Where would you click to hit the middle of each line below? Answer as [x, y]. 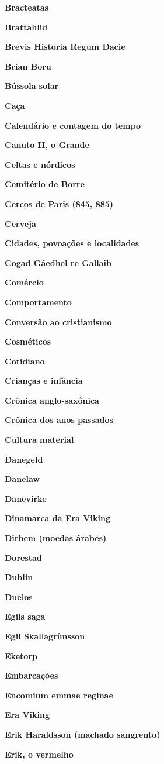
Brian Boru [28, 66]
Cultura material [39, 440]
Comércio [24, 282]
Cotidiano [25, 361]
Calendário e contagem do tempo [73, 125]
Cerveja [20, 223]
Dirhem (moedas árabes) [56, 538]
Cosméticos [28, 341]
